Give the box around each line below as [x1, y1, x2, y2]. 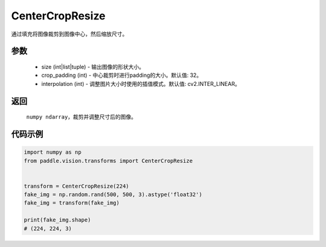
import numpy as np [24, 149, 81, 156]
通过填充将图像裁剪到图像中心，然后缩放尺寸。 [11, 30, 128, 38]
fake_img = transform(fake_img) [24, 200, 120, 206]
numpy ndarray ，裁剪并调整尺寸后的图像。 [26, 113, 137, 120]
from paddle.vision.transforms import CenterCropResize [24, 157, 193, 164]
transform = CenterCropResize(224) [24, 182, 129, 189]
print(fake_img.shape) [24, 217, 91, 223]
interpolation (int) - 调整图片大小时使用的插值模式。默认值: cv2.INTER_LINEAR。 [41, 80, 241, 87]
